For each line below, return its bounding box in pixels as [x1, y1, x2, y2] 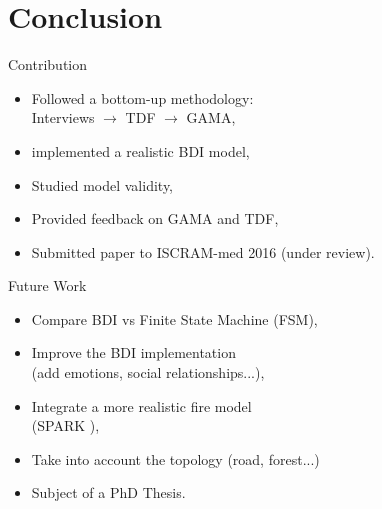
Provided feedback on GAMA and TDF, [31, 208, 279, 229]
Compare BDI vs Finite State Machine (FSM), [31, 308, 318, 329]
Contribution [8, 54, 88, 75]
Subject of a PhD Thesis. [31, 482, 186, 503]
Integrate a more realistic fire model [31, 395, 252, 416]
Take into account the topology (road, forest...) [31, 448, 320, 469]
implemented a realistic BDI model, [31, 140, 250, 161]
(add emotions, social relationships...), [31, 362, 265, 383]
